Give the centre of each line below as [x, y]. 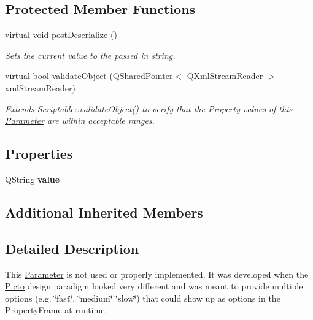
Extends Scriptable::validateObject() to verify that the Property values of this [149, 108]
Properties [39, 154]
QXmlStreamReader [225, 76]
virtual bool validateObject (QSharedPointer [89, 76]
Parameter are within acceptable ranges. [80, 120]
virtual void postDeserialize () [61, 35]
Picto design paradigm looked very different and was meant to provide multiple [154, 286]
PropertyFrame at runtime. [56, 310]
